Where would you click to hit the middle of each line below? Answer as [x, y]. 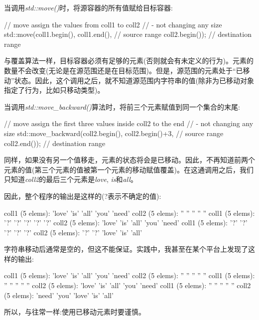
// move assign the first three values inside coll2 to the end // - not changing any [129, 123]
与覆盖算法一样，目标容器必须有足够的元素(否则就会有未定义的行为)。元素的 [129, 61]
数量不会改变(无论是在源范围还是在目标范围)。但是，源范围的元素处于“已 [124, 70]
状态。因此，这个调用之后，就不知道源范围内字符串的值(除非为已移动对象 [134, 80]
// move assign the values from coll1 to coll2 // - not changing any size [113, 24]
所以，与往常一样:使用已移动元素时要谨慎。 [75, 312]
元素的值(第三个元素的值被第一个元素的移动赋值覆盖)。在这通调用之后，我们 [129, 169]
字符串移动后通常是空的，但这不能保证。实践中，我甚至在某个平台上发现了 [126, 249]
